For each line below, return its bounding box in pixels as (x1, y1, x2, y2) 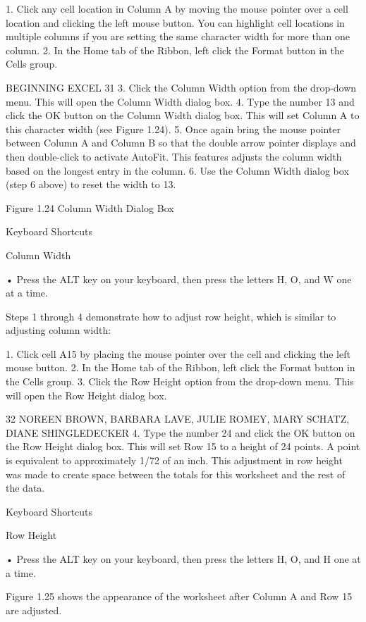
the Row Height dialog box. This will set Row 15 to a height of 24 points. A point (6, 439, 360, 454)
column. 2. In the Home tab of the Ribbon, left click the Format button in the (6, 42, 344, 57)
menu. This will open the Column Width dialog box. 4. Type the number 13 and (6, 94, 355, 108)
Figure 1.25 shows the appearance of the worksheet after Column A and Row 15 (6, 589, 353, 604)
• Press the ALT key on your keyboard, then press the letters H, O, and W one (6, 271, 352, 286)
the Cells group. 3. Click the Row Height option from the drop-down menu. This (6, 374, 354, 389)
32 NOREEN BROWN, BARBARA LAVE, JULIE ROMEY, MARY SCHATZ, (6, 411, 350, 426)
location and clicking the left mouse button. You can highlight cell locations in (6, 15, 345, 30)
